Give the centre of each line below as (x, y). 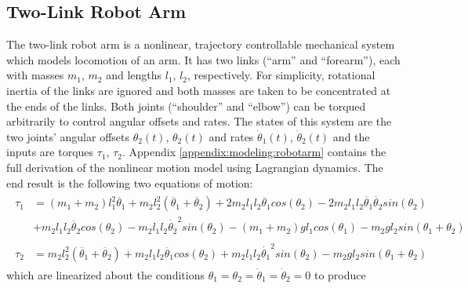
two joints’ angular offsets (68, 136)
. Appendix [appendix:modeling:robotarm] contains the (254, 152)
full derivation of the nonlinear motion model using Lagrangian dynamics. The (195, 167)
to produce (340, 274)
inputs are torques (50, 152)
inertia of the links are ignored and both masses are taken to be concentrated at (199, 90)
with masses (35, 75)
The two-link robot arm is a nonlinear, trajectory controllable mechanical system (201, 44)
